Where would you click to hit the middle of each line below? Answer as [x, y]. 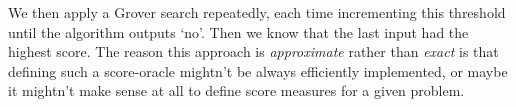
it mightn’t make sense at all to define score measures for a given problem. [236, 90]
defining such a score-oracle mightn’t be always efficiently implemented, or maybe [258, 70]
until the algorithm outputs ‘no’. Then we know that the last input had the [238, 31]
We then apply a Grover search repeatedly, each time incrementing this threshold [257, 12]
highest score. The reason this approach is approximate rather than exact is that [253, 51]
